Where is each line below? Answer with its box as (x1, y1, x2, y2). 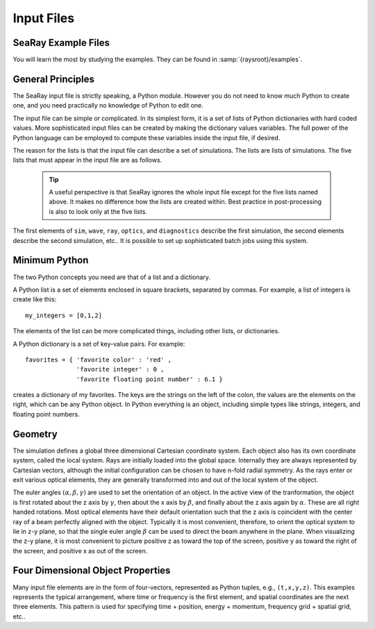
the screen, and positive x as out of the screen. (12, 546, 148, 555)
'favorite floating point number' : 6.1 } (76, 375, 224, 383)
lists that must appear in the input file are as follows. (12, 156, 162, 165)
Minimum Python (12, 254, 89, 267)
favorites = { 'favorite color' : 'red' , (25, 355, 172, 364)
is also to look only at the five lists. (49, 207, 147, 215)
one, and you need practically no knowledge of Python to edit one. (12, 101, 204, 110)
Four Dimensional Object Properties (12, 564, 171, 576)
